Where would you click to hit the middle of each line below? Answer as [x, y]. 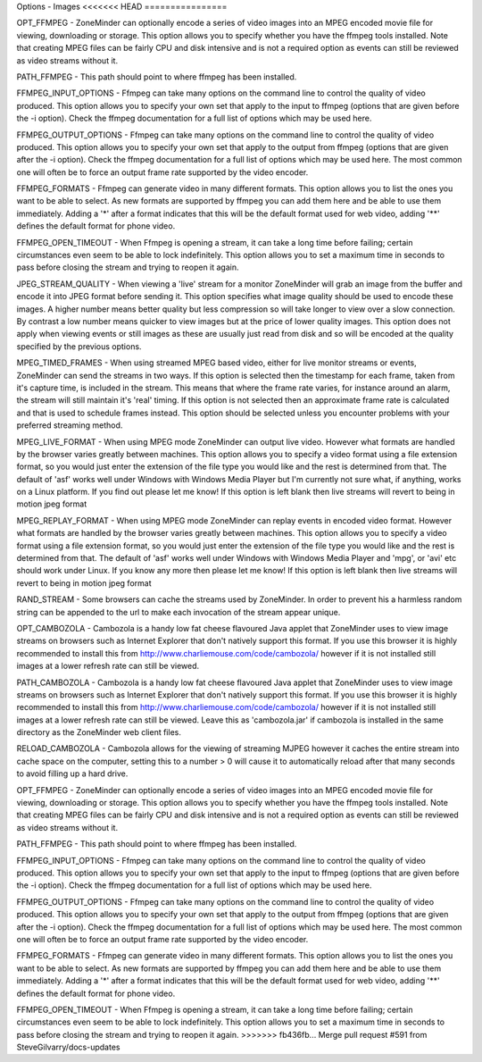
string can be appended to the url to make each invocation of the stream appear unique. [179, 612]
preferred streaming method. [70, 425]
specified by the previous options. [79, 346]
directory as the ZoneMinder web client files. [99, 732]
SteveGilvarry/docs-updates [68, 1047]
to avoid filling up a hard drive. [72, 774]
